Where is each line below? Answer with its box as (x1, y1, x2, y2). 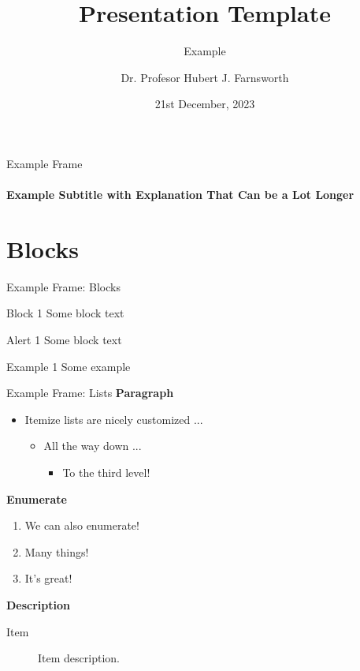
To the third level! (62, 463, 150, 480)
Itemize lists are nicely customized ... (24, 410, 203, 427)
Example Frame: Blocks (6, 278, 121, 294)
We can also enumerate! (24, 517, 139, 534)
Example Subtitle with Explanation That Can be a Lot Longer (6, 186, 354, 203)
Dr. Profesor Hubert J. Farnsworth (121, 69, 289, 85)
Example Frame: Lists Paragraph (6, 384, 174, 401)
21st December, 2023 (154, 96, 255, 112)
